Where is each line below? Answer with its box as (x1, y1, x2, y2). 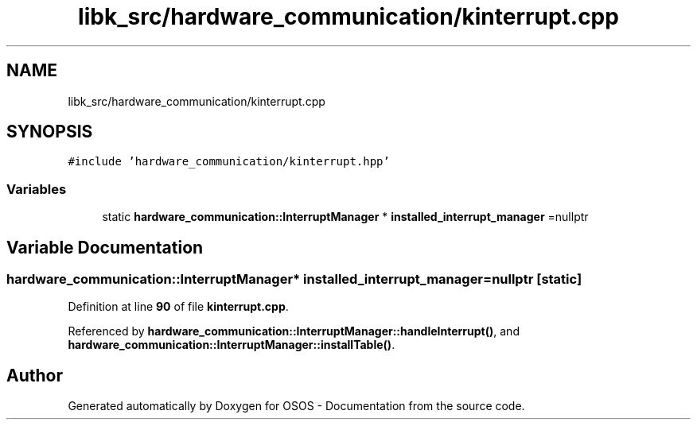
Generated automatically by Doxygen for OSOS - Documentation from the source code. (68, 399, 525, 413)
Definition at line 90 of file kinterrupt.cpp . (68, 300, 289, 314)
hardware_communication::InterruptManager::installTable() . (68, 338, 395, 352)
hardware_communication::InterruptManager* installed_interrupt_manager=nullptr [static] (6, 271, 582, 288)
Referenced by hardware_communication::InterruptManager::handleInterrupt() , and (68, 324, 520, 339)
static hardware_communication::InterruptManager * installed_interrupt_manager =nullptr (102, 210, 589, 224)
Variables (6, 180, 67, 197)
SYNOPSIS (6, 122, 93, 142)
